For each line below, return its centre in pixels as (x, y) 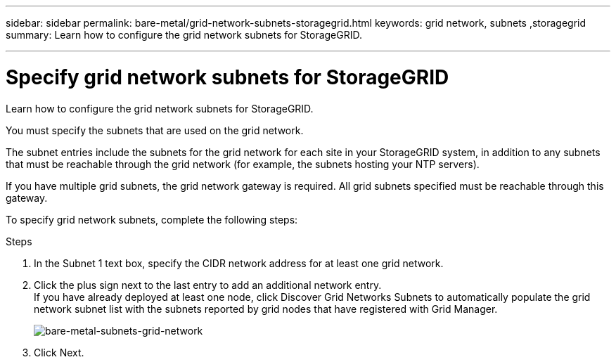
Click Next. (59, 352)
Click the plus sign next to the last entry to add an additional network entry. (208, 285)
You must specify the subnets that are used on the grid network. (155, 130)
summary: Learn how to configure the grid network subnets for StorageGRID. (184, 35)
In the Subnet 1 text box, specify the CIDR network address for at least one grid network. (239, 263)
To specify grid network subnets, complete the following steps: (152, 219)
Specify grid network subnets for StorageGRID (227, 77)
